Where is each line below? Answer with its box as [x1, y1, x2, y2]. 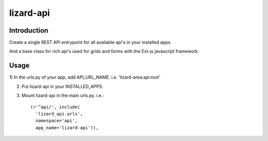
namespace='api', [35, 118, 78, 124]
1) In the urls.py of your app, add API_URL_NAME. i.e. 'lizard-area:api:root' [9, 74, 161, 80]
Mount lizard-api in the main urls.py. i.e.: [21, 93, 104, 98]
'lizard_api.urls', [35, 111, 83, 116]
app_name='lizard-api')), [35, 125, 99, 131]
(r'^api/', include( [30, 104, 80, 110]
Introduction [9, 26, 49, 35]
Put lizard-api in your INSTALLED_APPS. [21, 83, 104, 89]
